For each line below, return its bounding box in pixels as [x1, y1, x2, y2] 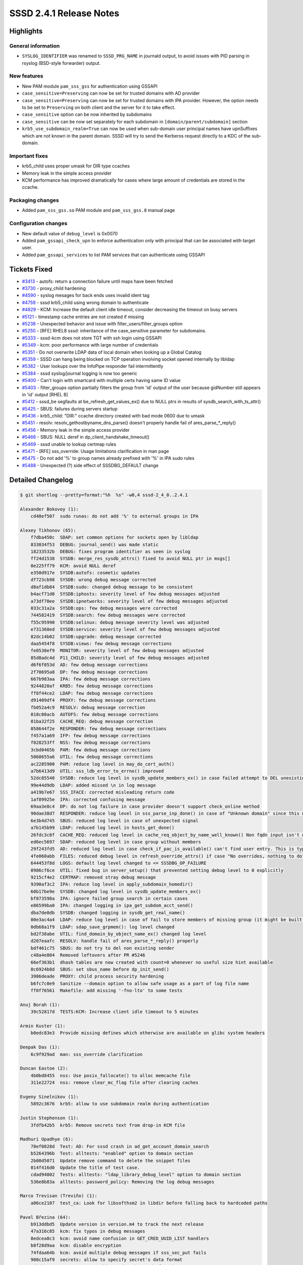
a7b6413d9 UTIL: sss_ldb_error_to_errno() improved [30, 768, 164, 774]
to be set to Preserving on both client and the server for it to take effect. [22, 104, 176, 111]
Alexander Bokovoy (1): [20, 506, 79, 512]
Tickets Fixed [9, 265, 53, 273]
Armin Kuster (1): [20, 1023, 66, 1029]
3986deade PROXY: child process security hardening [30, 974, 164, 979]
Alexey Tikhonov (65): [20, 527, 76, 533]
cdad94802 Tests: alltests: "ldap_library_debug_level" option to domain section [30, 1172, 241, 1177]
